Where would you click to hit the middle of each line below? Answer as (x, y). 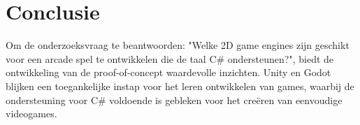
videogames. (31, 113)
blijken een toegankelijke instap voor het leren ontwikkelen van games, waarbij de (180, 86)
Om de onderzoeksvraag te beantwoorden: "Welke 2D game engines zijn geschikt (178, 45)
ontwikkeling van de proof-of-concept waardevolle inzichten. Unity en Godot (168, 72)
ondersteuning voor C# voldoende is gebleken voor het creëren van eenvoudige (174, 100)
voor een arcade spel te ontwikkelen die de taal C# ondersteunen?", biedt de (170, 58)
